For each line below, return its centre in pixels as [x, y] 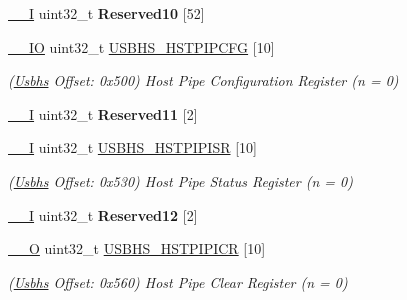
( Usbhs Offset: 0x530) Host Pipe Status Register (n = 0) [180, 180]
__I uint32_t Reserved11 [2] [103, 113]
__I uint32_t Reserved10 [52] [106, 13]
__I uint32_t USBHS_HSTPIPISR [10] [132, 147]
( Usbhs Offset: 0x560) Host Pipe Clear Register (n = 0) [178, 281]
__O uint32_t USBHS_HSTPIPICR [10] [137, 248]
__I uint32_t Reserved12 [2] [103, 214]
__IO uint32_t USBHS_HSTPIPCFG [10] [141, 46]
